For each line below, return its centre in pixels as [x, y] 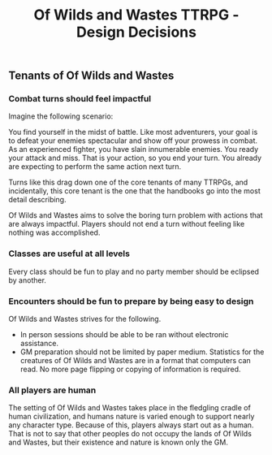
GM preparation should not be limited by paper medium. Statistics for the [142, 352]
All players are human [52, 390]
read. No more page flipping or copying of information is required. [130, 369]
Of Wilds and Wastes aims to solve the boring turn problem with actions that [136, 215]
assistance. [39, 344]
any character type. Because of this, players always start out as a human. [131, 425]
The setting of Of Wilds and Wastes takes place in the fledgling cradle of [130, 408]
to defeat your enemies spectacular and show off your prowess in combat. [133, 141]
